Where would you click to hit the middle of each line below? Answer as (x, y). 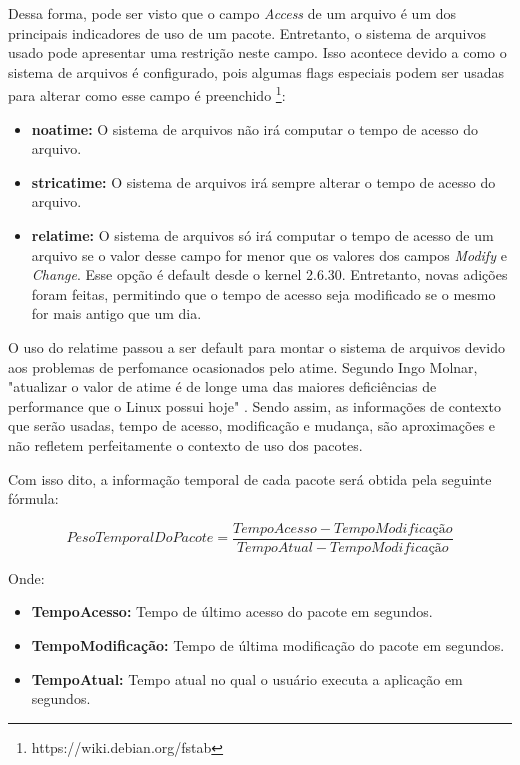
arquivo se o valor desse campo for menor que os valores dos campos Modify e (269, 254)
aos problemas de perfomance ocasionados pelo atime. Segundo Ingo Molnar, (243, 366)
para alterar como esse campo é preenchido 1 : (147, 94)
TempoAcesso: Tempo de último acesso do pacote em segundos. (232, 611)
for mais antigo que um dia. (116, 313)
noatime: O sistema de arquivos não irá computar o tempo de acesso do (255, 128)
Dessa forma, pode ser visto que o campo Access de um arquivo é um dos (232, 13)
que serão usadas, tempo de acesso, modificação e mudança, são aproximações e (252, 425)
